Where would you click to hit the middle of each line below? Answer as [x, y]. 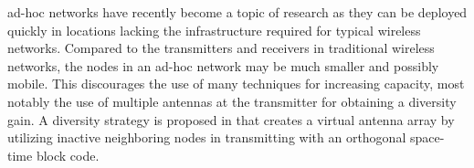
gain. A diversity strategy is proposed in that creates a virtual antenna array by [231, 119]
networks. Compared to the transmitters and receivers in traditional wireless [221, 48]
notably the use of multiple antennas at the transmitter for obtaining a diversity [232, 101]
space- [427, 137]
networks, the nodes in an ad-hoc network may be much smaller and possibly [223, 65]
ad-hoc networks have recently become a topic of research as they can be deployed [237, 12]
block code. [68, 155]
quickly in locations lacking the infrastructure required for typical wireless [214, 30]
